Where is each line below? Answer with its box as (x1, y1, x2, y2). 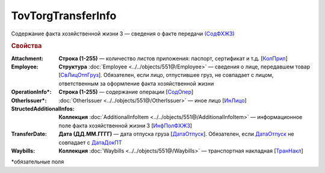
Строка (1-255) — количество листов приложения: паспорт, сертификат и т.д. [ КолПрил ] (58, 55, 288, 62)
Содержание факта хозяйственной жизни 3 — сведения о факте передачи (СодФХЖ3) (11, 30, 235, 37)
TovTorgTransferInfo (11, 9, 117, 22)
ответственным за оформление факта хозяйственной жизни (58, 80, 214, 87)
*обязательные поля (11, 158, 64, 165)
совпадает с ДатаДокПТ (58, 139, 123, 146)
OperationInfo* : (11, 88, 52, 96)
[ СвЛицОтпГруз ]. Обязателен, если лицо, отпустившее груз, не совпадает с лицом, (58, 71, 274, 79)
